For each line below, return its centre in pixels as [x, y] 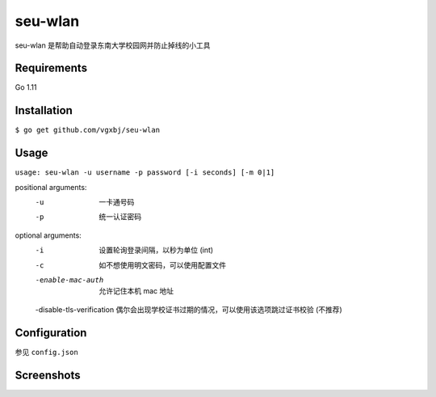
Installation [44, 110]
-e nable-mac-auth [69, 280]
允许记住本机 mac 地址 [136, 291]
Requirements [51, 68]
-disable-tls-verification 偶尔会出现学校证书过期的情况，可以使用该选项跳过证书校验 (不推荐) [189, 309]
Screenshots [48, 375]
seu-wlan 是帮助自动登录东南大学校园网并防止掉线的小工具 [113, 45]
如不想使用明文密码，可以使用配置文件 [162, 265]
